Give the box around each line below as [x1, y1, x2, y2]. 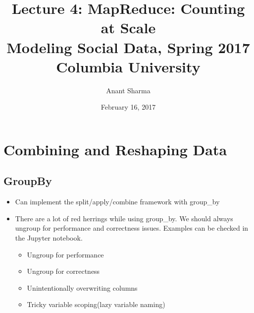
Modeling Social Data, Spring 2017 [6, 37, 250, 57]
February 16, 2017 [101, 102, 156, 112]
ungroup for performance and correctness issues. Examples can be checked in [15, 223, 249, 233]
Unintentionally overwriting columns [27, 282, 138, 293]
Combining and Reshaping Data [3, 139, 227, 159]
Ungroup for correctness [27, 266, 100, 276]
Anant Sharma [106, 85, 151, 95]
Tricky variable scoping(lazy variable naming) [27, 299, 165, 310]
